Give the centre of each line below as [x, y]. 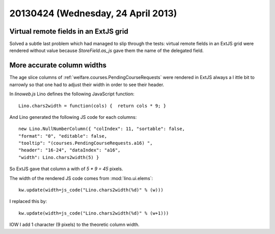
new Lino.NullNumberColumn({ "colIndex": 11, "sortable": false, [102, 129]
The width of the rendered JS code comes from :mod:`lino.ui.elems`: [81, 178]
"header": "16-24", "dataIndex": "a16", [70, 150]
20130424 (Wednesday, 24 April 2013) [93, 13]
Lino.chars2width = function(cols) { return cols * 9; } [92, 106]
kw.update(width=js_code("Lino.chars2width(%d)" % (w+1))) [94, 213]
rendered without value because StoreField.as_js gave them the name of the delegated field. [106, 50]
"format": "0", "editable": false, [63, 136]
